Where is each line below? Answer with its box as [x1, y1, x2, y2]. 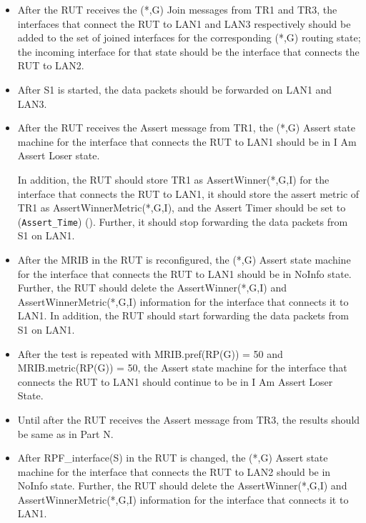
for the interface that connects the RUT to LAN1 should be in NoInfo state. [17, 266, 352, 281]
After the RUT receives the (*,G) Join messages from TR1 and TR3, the [17, 2, 337, 16]
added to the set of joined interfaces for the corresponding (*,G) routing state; [17, 30, 361, 45]
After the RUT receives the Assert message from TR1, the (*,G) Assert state [17, 120, 355, 135]
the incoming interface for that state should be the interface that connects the [17, 44, 360, 59]
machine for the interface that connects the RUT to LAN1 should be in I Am [17, 134, 357, 149]
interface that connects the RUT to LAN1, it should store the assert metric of [17, 186, 360, 201]
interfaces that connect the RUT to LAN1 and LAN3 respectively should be [17, 16, 351, 31]
